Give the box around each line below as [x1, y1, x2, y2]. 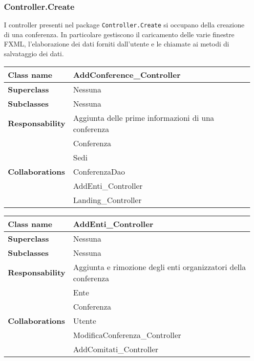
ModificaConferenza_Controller [73, 329, 181, 340]
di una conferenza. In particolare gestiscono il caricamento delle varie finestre [4, 29, 234, 39]
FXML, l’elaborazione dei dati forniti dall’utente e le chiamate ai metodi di [4, 39, 229, 49]
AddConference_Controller [73, 68, 181, 80]
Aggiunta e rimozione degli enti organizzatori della [73, 261, 246, 272]
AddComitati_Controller [73, 343, 159, 355]
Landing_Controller [73, 194, 142, 205]
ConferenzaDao [73, 165, 125, 177]
